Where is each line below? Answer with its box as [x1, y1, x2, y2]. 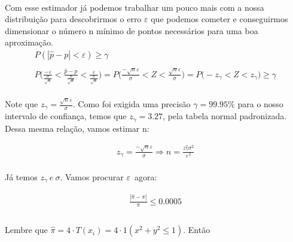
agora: [135, 170, 157, 183]
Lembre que [5, 223, 48, 236]
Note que [5, 98, 38, 110]
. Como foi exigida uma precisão [72, 98, 191, 110]
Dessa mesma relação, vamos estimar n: [5, 122, 149, 134]
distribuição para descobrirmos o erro [5, 13, 142, 25]
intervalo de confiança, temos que [5, 110, 127, 122]
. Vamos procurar [60, 170, 124, 183]
